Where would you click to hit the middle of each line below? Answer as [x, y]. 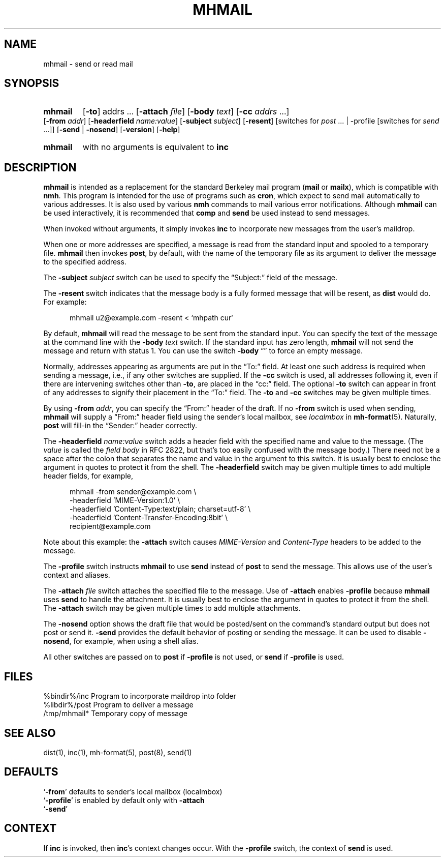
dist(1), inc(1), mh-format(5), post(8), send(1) [118, 752]
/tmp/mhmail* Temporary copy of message [115, 714]
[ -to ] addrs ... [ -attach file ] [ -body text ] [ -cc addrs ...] [186, 112]
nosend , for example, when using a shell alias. [121, 641]
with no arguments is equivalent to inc [155, 147]
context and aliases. [77, 575]
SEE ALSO [30, 733]
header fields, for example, [88, 476]
